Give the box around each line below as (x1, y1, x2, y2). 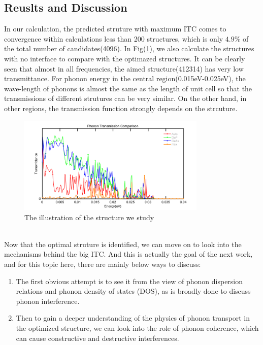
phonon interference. (16, 295, 80, 306)
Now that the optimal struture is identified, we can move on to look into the (4, 238, 242, 249)
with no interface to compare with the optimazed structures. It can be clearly (4, 53, 245, 63)
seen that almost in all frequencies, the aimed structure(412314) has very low (4, 63, 244, 74)
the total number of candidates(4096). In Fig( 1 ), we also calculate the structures (4, 43, 254, 54)
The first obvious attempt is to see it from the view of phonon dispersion (16, 275, 243, 286)
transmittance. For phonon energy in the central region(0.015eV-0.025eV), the (4, 73, 246, 84)
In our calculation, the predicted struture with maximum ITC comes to (4, 23, 226, 34)
